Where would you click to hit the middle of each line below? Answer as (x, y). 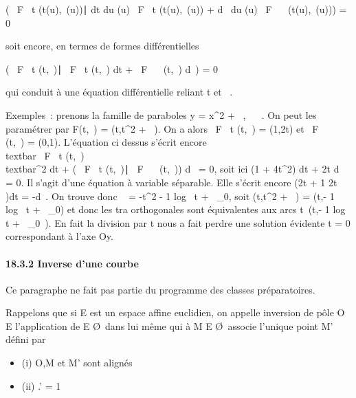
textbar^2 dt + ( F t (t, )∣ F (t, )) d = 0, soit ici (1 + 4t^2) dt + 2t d (173, 169)
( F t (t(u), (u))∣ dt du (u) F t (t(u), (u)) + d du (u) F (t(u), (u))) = (176, 9)
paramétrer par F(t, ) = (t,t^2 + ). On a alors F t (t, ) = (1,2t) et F (162, 128)
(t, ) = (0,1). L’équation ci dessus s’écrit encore (106, 142)
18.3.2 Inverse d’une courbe (72, 263)
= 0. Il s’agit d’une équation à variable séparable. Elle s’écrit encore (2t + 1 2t (171, 182)
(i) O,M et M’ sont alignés (77, 363)
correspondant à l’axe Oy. (59, 236)
